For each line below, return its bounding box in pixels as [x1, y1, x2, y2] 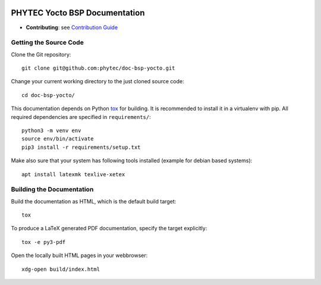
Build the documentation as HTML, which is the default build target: [11, 198, 177, 205]
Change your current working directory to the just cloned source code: [11, 78, 184, 85]
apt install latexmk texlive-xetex [21, 171, 125, 178]
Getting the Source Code [11, 39, 84, 47]
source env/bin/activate [21, 136, 94, 142]
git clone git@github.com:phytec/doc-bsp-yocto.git [21, 65, 175, 71]
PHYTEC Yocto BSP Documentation [11, 8, 145, 18]
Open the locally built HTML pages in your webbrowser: [11, 252, 148, 259]
